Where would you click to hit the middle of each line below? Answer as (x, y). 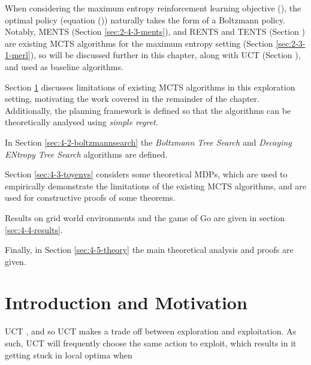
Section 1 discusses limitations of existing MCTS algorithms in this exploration (150, 87)
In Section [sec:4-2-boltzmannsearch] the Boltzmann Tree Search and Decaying (148, 142)
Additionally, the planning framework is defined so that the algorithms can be (148, 110)
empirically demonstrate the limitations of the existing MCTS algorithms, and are (155, 185)
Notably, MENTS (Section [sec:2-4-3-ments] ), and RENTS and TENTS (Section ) (155, 31)
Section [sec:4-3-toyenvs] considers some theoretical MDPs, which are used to (146, 174)
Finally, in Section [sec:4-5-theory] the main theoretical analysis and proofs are (149, 250)
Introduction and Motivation (126, 302)
